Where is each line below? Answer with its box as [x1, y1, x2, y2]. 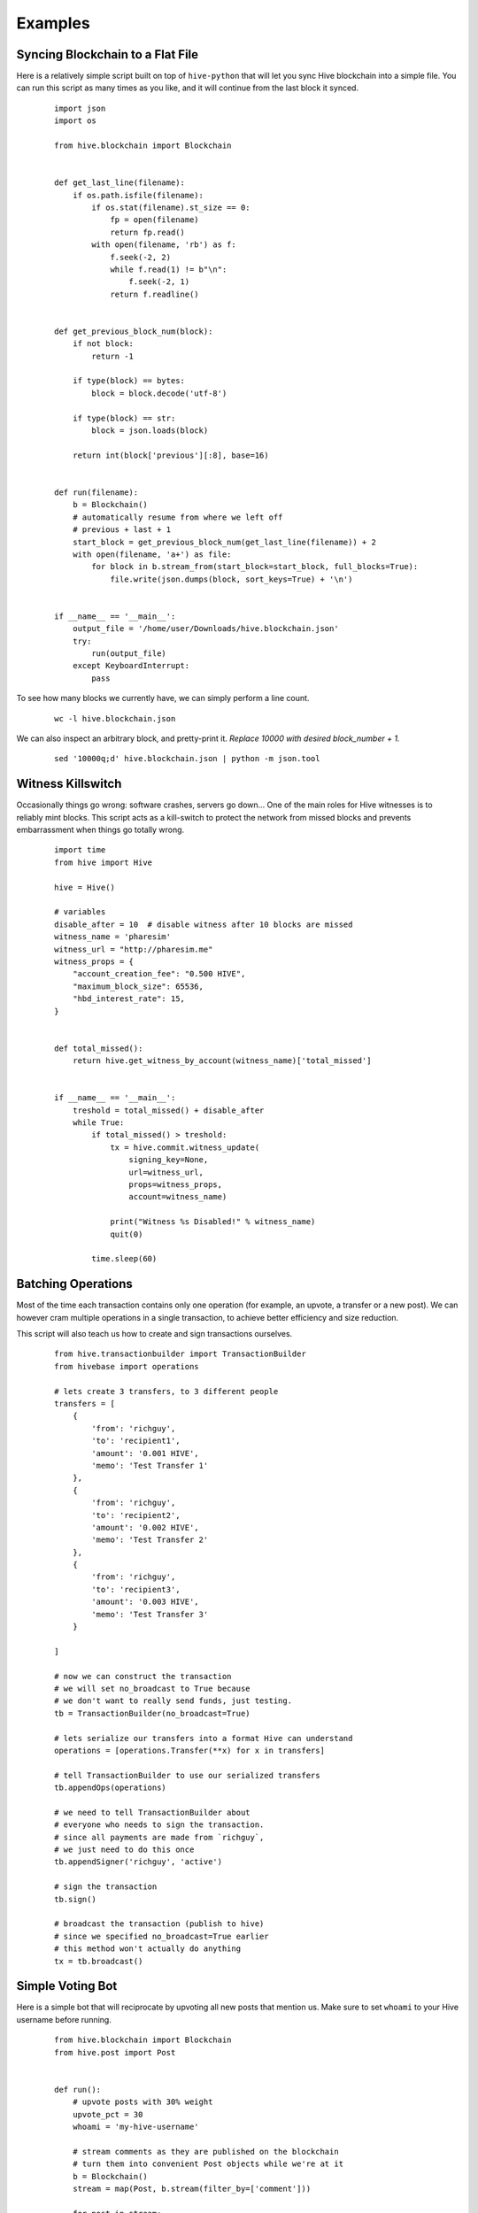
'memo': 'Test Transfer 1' [91, 1461, 209, 1470]
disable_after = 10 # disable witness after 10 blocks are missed [54, 919, 353, 929]
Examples [16, 13, 90, 33]
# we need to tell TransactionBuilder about [54, 1807, 251, 1817]
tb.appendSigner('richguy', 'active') [54, 1857, 223, 1867]
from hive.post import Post [54, 2047, 176, 2057]
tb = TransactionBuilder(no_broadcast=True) [54, 1708, 251, 1718]
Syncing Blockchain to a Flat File [16, 47, 199, 62]
